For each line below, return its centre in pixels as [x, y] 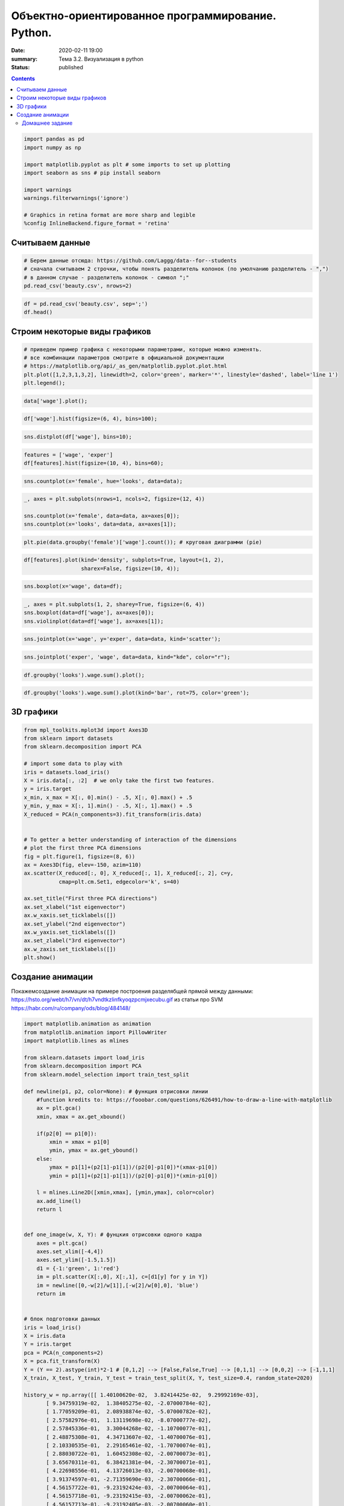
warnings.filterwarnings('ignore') [76, 198]
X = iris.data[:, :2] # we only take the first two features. [119, 781]
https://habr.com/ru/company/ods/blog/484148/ [71, 1008]
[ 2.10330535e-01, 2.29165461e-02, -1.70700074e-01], [129, 1445]
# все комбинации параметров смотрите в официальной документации [124, 358]
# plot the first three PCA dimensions [83, 848]
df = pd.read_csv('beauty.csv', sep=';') [86, 304]
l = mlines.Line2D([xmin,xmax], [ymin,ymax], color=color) [126, 1192]
